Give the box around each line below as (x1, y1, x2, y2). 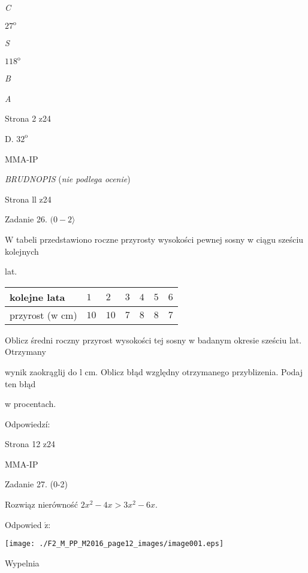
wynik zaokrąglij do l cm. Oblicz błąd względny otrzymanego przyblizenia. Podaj (5, 365, 303, 378)
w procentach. (5, 397, 56, 410)
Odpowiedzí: (5, 417, 50, 430)
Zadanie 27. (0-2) (5, 478, 68, 490)
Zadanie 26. (5, 213, 47, 225)
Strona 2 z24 (5, 112, 52, 125)
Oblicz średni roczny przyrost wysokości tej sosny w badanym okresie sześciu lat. (5, 333, 302, 346)
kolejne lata (10, 289, 65, 304)
